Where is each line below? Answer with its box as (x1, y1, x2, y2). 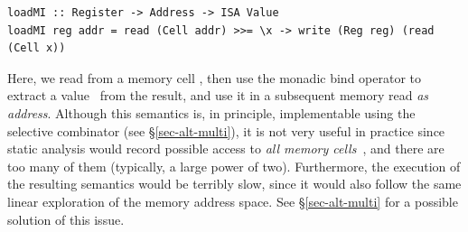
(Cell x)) (7, 42, 66, 55)
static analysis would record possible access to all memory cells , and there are (7, 139, 445, 158)
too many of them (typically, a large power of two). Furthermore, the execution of (7, 156, 461, 175)
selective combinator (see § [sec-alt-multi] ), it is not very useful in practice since (7, 121, 445, 140)
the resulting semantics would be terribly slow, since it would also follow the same (7, 174, 462, 193)
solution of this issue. (7, 209, 125, 228)
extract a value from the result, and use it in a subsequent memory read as (7, 86, 429, 105)
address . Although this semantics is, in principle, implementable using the (7, 103, 416, 122)
